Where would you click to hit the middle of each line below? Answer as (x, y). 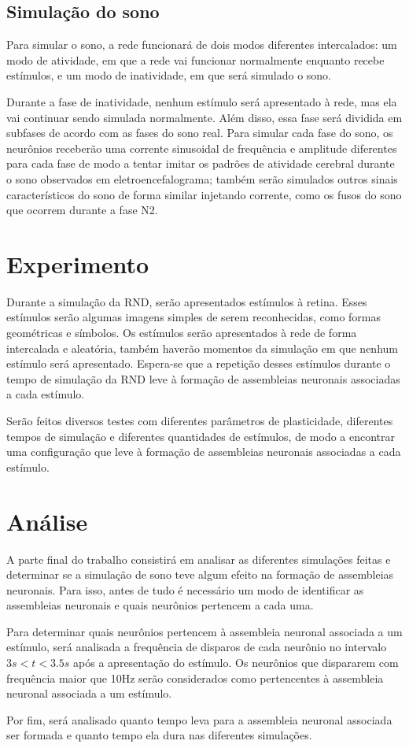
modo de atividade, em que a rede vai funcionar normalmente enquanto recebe (195, 59)
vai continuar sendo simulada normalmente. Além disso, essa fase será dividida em (204, 117)
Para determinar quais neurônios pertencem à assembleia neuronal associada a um (204, 631)
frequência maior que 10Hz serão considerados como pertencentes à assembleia (195, 678)
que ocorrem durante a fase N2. (82, 210)
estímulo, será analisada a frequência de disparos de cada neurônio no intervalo (197, 647)
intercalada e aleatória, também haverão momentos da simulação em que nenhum (202, 348)
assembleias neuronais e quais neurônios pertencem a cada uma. (160, 605)
